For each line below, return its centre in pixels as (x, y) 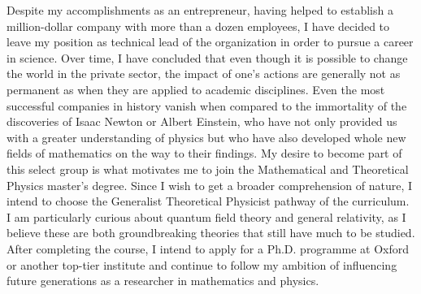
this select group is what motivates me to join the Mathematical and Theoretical (208, 169)
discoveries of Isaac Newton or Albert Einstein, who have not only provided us (202, 121)
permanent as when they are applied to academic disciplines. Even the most (196, 89)
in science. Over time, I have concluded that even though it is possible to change (207, 57)
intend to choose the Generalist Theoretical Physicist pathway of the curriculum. (208, 201)
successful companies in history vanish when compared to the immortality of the (207, 105)
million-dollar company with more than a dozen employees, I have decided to (198, 26)
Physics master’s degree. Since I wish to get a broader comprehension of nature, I (210, 185)
